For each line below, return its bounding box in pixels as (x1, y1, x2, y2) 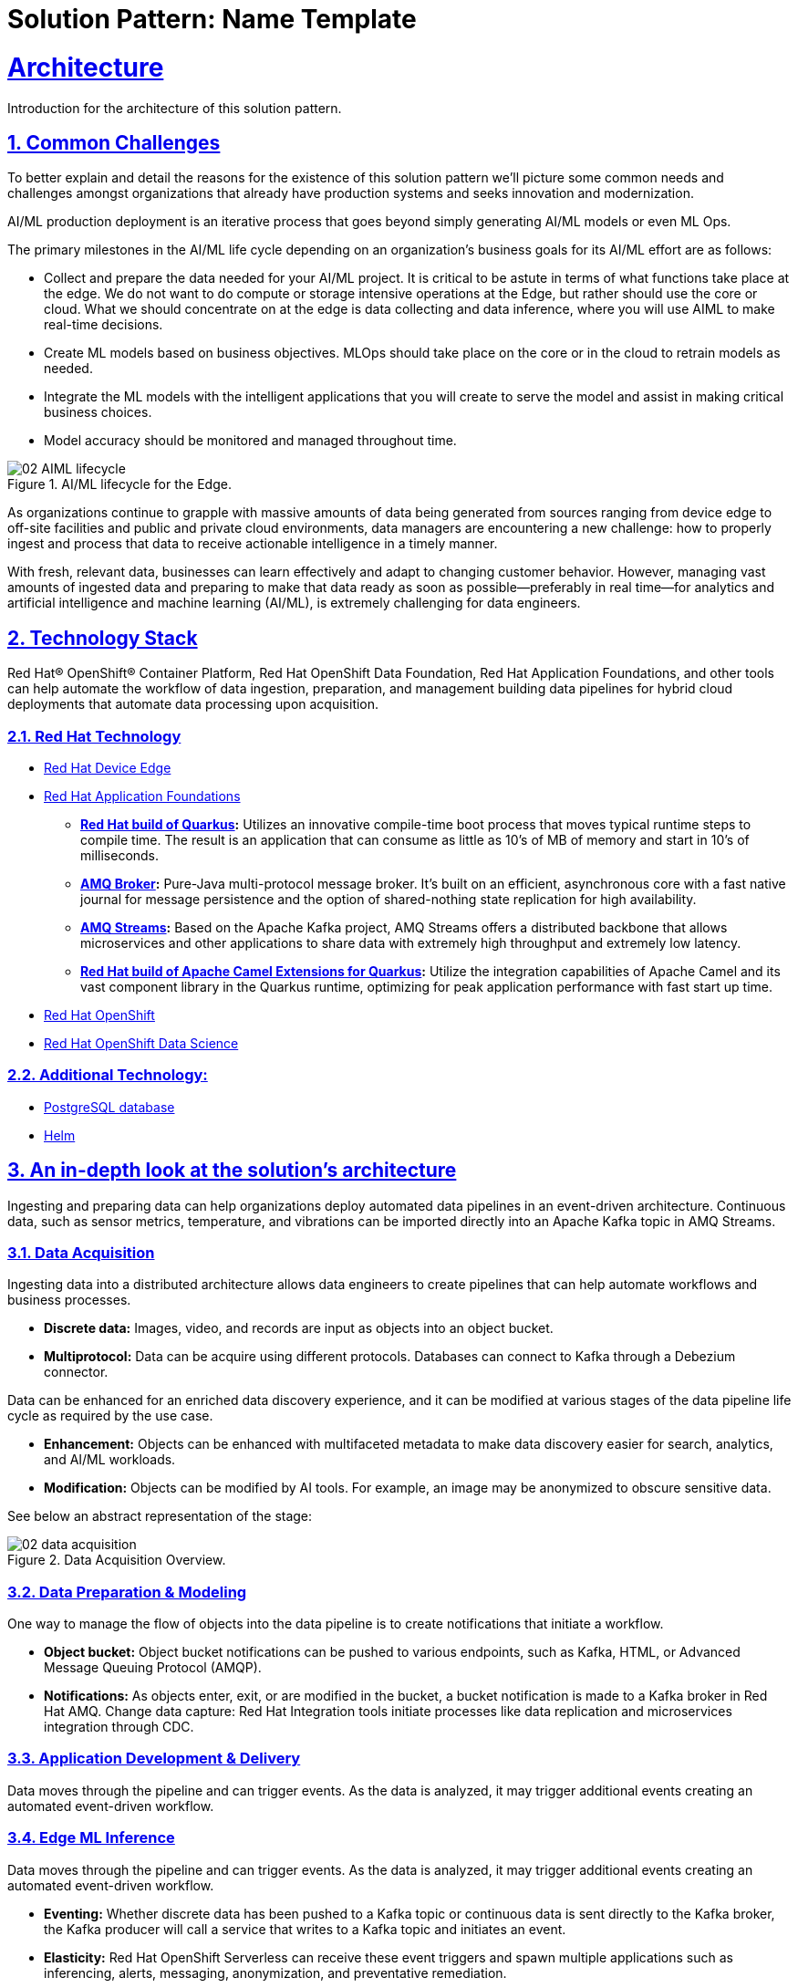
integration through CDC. (44, 1719, 194, 1735)
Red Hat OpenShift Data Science (44, 1035, 239, 1051)
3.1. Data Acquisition (7, 1243, 155, 1262)
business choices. (44, 404, 152, 421)
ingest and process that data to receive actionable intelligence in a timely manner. (7, 536, 498, 552)
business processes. (7, 1292, 131, 1308)
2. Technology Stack (7, 626, 198, 650)
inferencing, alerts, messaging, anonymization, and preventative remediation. (44, 1964, 507, 1981)
